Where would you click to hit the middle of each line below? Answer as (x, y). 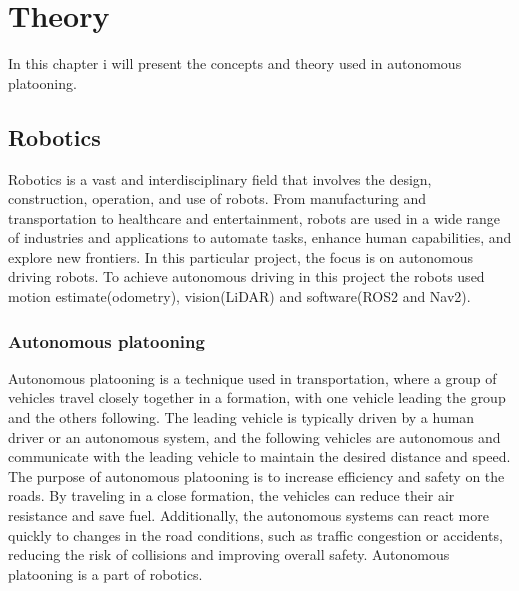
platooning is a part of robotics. (105, 573)
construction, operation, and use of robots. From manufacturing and (217, 198)
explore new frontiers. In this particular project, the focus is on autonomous (240, 256)
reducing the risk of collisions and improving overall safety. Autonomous (229, 554)
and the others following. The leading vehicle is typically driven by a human (241, 417)
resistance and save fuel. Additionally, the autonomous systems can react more (248, 515)
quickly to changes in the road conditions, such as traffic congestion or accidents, (255, 534)
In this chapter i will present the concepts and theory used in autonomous (235, 63)
